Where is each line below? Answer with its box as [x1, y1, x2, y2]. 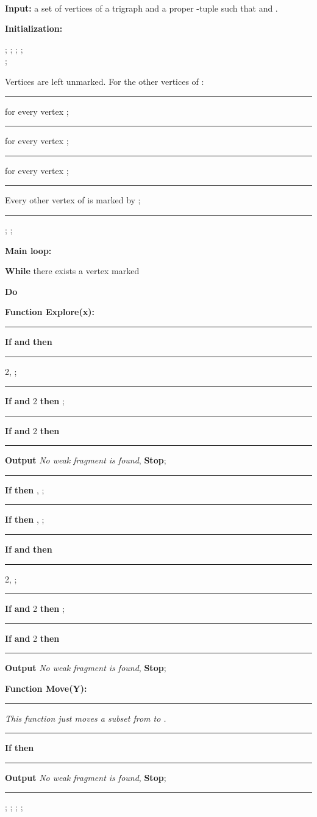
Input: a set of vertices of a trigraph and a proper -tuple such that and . [5, 1, 278, 14]
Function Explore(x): [5, 305, 94, 318]
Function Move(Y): [5, 682, 87, 695]
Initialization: [5, 22, 63, 35]
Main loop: [5, 244, 52, 256]
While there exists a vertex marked [5, 264, 140, 277]
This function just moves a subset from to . [5, 711, 166, 724]
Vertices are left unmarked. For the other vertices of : [5, 74, 204, 87]
